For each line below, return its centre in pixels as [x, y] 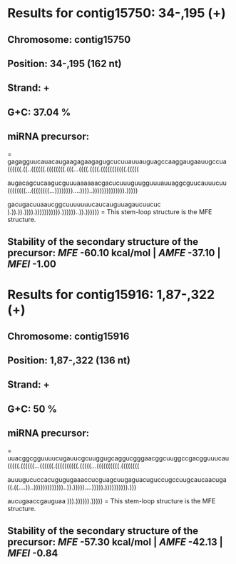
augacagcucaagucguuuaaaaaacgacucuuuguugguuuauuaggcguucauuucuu [117, 183]
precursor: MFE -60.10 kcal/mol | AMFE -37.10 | [114, 252]
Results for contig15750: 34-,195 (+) [117, 13]
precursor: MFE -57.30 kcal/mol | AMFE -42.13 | [115, 542]
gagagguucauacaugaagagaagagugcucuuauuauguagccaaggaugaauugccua [117, 161]
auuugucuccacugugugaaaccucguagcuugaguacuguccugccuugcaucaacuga [117, 479]
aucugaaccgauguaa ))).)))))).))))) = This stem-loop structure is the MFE [112, 500]
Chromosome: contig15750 [69, 40]
